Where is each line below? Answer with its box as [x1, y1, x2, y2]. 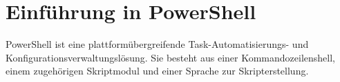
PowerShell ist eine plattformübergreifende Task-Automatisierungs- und [6, 37, 309, 51]
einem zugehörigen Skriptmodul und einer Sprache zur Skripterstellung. [6, 64, 309, 78]
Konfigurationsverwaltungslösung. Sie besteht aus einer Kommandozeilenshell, [6, 50, 335, 64]
